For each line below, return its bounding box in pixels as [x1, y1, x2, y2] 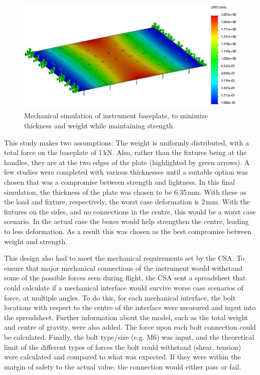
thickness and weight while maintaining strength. [24, 120, 175, 131]
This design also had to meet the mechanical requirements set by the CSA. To [4, 253, 245, 263]
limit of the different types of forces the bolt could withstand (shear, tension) [4, 341, 241, 352]
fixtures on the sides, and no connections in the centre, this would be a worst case [4, 206, 256, 216]
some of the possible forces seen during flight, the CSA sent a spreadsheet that [4, 272, 246, 283]
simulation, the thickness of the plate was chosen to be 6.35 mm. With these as [4, 186, 246, 197]
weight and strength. [4, 236, 68, 246]
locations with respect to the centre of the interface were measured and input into [4, 302, 256, 313]
